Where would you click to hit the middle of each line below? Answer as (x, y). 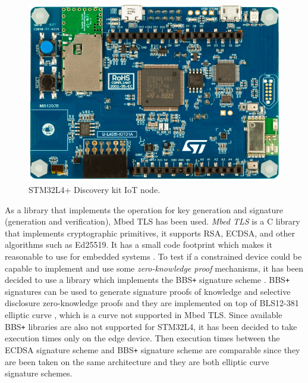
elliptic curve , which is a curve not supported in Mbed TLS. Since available (144, 315)
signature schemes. (39, 373)
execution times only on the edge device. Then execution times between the (142, 338)
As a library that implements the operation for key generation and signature (144, 209)
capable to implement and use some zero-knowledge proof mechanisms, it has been (154, 268)
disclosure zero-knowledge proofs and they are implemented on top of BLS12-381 (152, 303)
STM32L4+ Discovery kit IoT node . (95, 190)
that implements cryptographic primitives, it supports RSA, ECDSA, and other (150, 233)
